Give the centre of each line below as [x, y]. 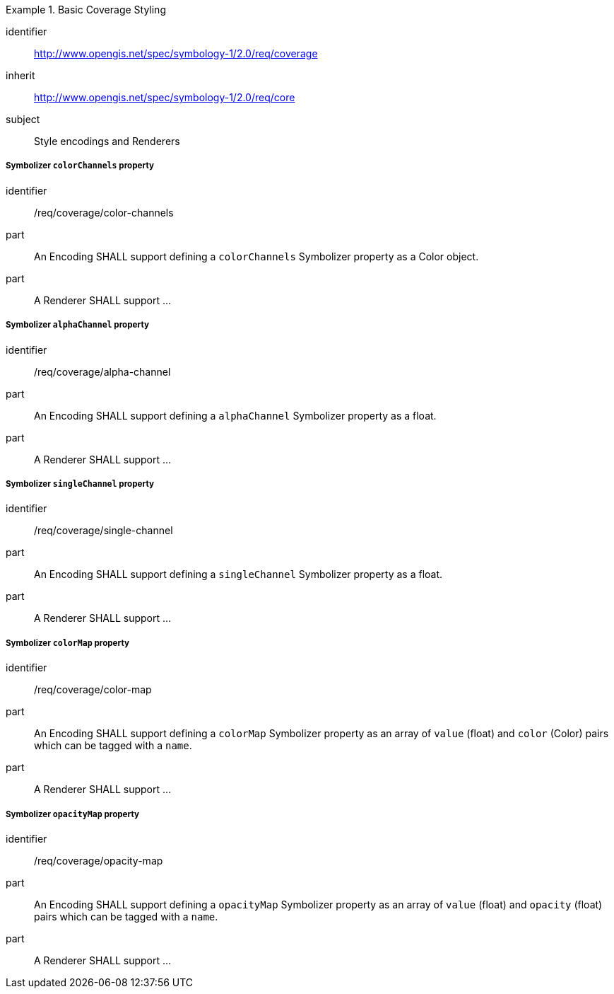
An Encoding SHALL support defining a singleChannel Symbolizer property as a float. [238, 574]
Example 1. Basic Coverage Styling [86, 10]
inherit [20, 75]
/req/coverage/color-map [93, 690]
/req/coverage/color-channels [104, 212]
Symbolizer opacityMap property [72, 814]
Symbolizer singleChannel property [80, 484]
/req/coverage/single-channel [104, 531]
